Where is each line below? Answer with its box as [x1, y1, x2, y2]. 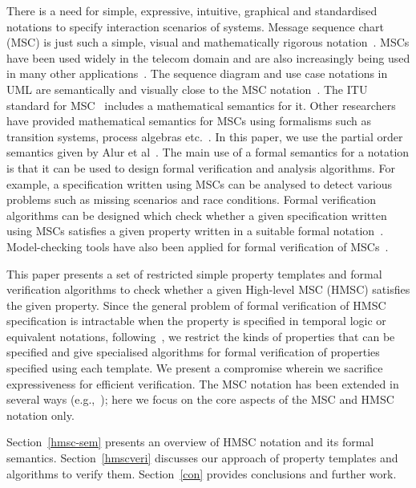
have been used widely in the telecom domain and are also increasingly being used [6, 49, 410, 66]
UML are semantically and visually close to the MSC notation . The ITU [6, 80, 368, 97]
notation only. [6, 406, 75, 423]
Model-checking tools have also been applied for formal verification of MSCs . [6, 238, 389, 254]
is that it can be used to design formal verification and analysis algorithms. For [6, 159, 396, 176]
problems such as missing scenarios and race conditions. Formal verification [6, 191, 377, 208]
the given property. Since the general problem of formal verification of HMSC [6, 296, 386, 313]
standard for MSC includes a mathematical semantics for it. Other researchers [6, 96, 396, 113]
